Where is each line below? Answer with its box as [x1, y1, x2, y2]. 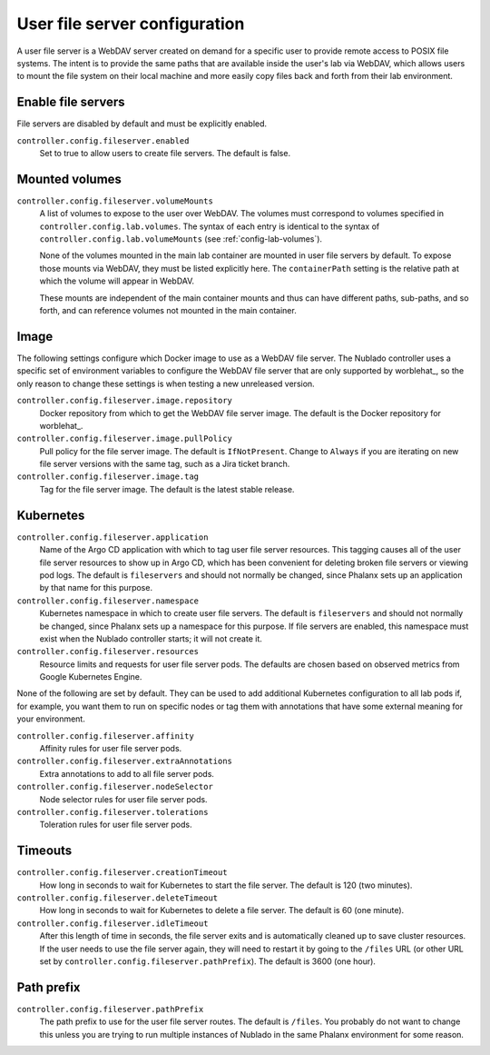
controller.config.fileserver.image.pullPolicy [16, 433, 233, 444]
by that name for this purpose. [39, 582, 153, 593]
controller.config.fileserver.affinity [16, 731, 194, 741]
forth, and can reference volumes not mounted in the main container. [39, 305, 297, 316]
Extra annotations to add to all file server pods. [39, 768, 215, 779]
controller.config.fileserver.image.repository [16, 395, 233, 406]
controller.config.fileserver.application [16, 532, 209, 542]
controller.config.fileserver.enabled [16, 135, 190, 145]
